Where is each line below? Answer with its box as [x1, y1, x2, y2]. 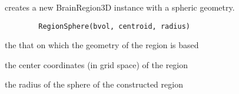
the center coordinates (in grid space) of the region [5, 58, 188, 70]
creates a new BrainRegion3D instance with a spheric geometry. [5, 1, 235, 13]
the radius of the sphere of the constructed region [5, 78, 183, 90]
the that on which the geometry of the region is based [5, 39, 199, 51]
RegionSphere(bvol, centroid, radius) [38, 22, 190, 31]
